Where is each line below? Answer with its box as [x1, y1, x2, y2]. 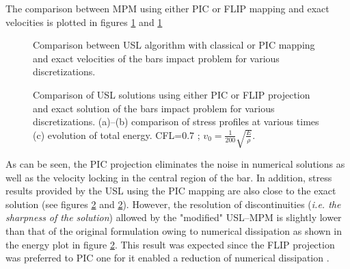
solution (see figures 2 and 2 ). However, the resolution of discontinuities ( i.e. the [5, 196, 341, 211]
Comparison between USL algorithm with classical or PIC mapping [33, 38, 315, 52]
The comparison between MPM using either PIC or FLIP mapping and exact [5, 1, 329, 15]
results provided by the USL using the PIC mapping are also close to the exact [5, 183, 336, 198]
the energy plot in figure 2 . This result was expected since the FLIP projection [5, 237, 335, 251]
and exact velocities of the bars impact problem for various [33, 51, 280, 65]
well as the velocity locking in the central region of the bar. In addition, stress [5, 170, 332, 184]
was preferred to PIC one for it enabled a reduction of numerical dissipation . [5, 251, 329, 265]
